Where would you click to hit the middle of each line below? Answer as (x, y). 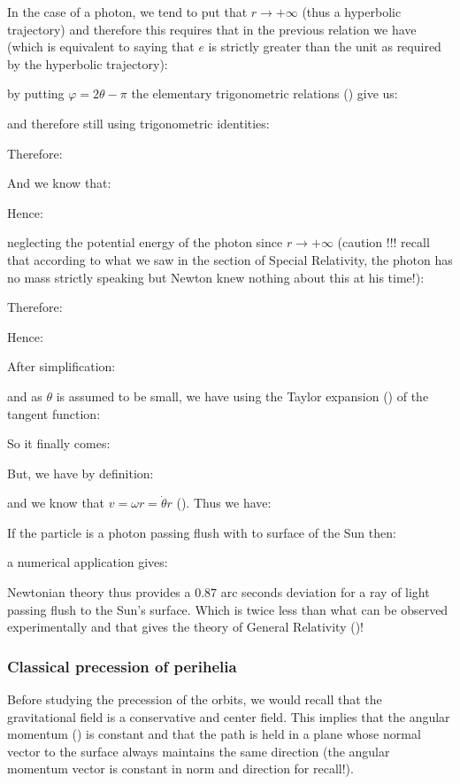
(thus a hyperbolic (352, 12)
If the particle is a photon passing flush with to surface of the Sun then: (202, 532)
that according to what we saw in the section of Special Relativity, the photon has (230, 259)
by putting (36, 93)
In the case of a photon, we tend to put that (127, 12)
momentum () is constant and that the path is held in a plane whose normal (214, 734)
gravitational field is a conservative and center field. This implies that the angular (229, 716)
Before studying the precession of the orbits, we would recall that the (195, 699)
